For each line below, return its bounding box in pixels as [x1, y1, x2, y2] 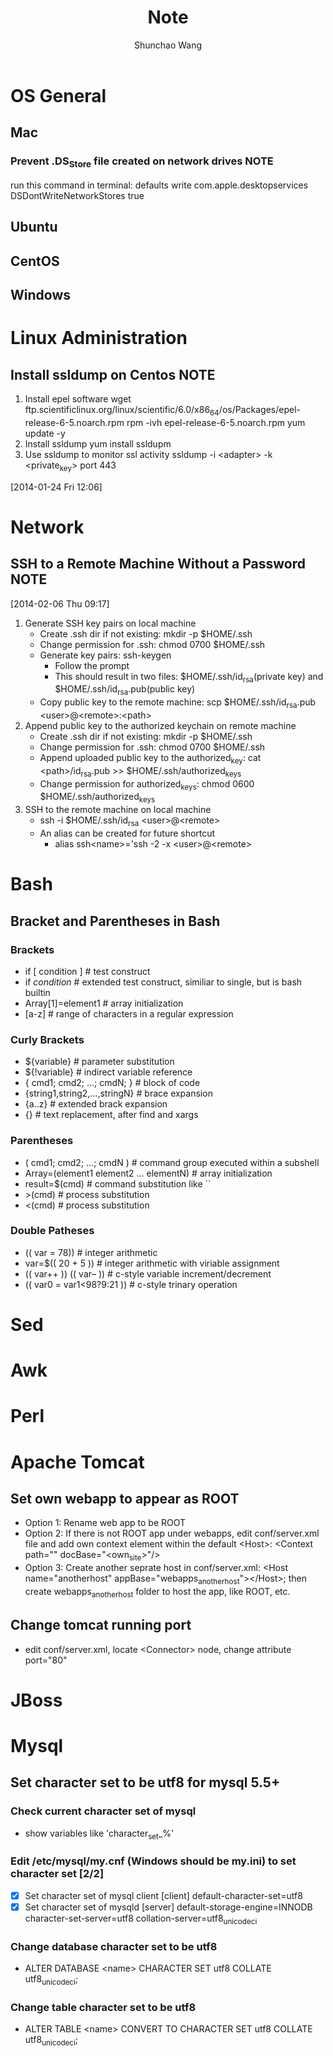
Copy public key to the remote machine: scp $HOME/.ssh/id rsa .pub [39, 696, 317, 711]
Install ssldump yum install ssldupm [24, 437, 172, 450]
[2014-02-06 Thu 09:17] [10, 597, 110, 610]
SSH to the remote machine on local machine [24, 804, 212, 816]
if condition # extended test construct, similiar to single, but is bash [24, 976, 303, 988]
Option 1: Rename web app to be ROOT [24, 1517, 187, 1529]
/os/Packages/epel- [218, 404, 301, 416]
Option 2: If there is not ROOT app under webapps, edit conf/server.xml [24, 1527, 320, 1540]
